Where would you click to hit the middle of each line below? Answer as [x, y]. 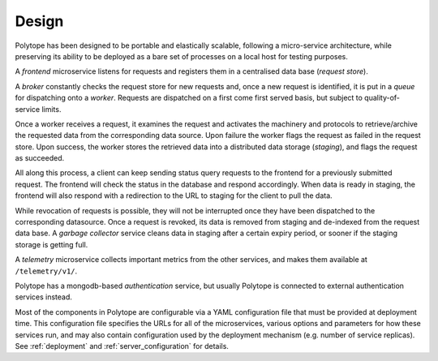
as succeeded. [40, 158]
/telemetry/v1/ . [46, 271]
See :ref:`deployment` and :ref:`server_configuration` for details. [122, 346]
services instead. [44, 297]
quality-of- [382, 98]
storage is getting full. [52, 244]
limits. [52, 109]
